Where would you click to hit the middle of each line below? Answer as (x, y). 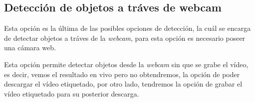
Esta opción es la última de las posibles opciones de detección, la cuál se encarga (127, 28)
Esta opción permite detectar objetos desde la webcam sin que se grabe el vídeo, (126, 64)
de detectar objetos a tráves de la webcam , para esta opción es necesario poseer (125, 38)
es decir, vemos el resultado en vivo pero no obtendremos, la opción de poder (122, 74)
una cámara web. (30, 48)
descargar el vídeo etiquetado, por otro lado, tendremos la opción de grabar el (123, 84)
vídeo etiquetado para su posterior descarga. (72, 93)
